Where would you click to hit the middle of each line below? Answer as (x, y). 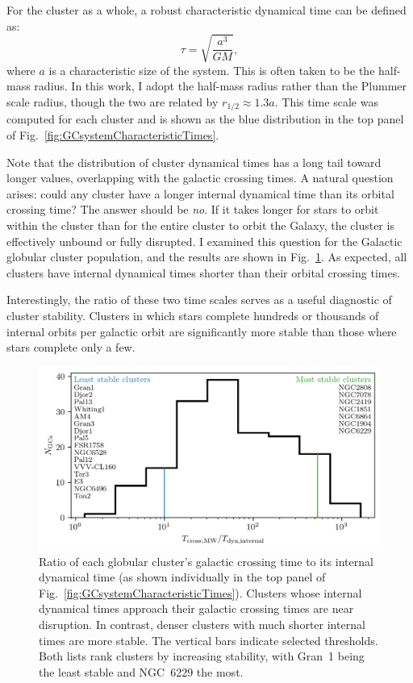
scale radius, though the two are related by (113, 101)
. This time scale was (326, 101)
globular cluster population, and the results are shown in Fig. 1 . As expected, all (207, 257)
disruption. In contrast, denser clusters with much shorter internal (202, 624)
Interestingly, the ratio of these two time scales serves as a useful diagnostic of (199, 300)
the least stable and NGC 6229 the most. (141, 671)
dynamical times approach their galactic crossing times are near (196, 608)
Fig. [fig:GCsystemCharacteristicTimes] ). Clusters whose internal (200, 592)
